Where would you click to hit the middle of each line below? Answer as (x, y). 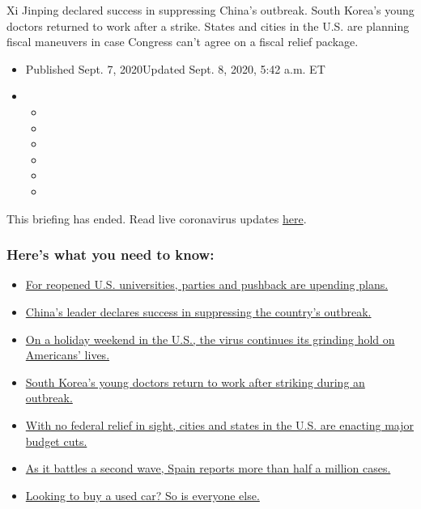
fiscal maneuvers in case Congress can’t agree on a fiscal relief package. (183, 42)
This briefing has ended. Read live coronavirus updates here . (157, 218)
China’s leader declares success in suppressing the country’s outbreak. (198, 311)
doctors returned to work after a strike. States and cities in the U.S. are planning (208, 25)
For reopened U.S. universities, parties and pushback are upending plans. (207, 284)
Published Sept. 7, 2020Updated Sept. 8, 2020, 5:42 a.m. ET (175, 68)
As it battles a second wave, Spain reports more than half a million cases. (208, 468)
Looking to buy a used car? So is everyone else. (142, 495)
